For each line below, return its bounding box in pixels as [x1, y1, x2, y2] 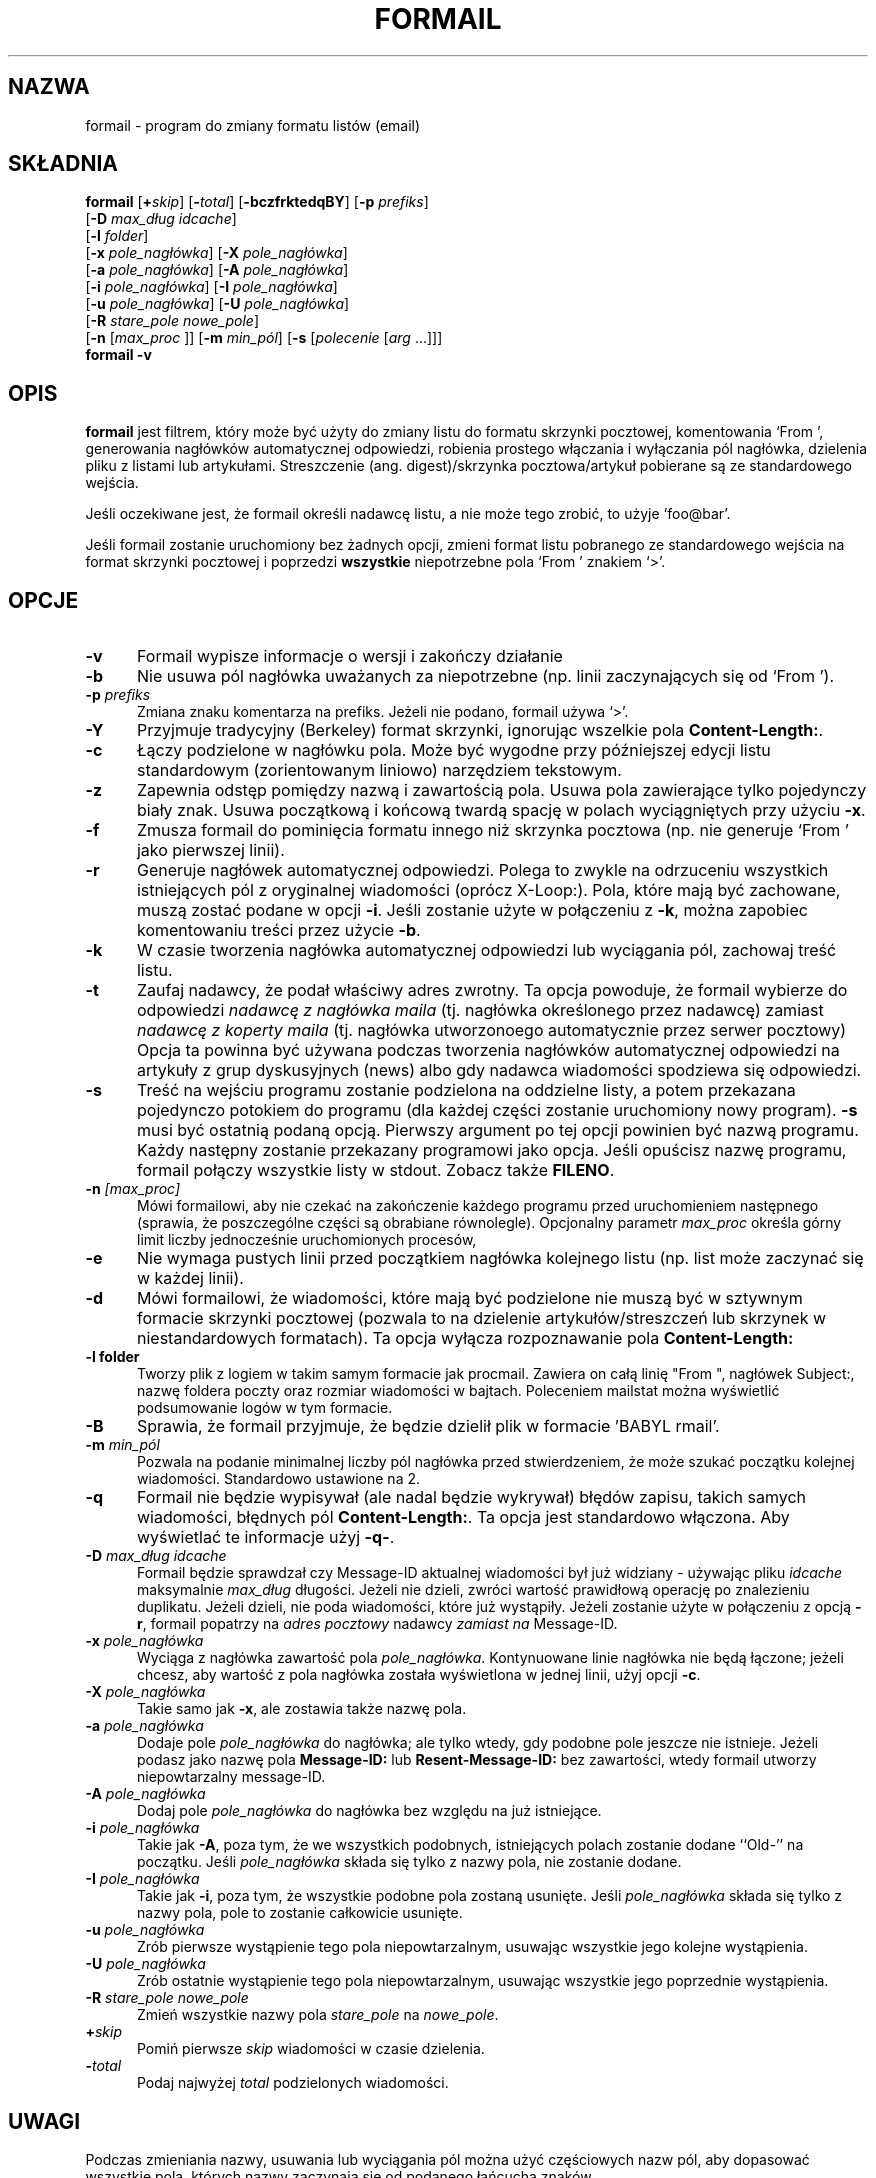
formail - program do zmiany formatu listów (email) [85, 116, 421, 134]
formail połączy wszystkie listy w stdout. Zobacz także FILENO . [136, 1160, 615, 1181]
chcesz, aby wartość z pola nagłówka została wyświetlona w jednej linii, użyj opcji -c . [137, 1666, 701, 1684]
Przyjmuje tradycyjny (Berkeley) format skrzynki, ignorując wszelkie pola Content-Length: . [136, 720, 824, 741]
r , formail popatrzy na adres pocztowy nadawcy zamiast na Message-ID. [137, 1615, 618, 1633]
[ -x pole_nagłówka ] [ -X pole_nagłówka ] [85, 244, 348, 262]
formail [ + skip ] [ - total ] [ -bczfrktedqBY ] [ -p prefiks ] [85, 193, 429, 211]
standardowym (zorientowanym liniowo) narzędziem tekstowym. [136, 760, 622, 781]
